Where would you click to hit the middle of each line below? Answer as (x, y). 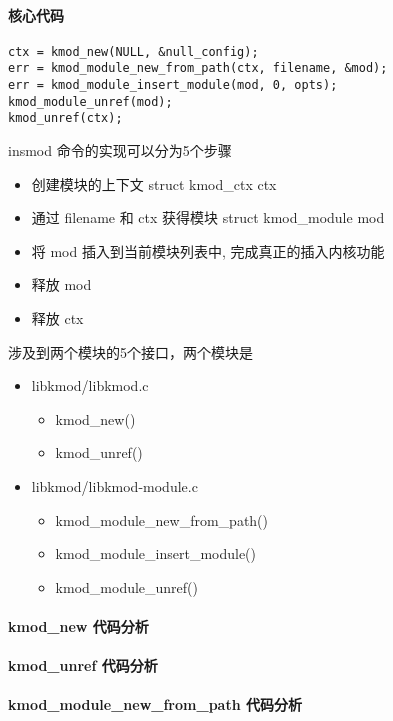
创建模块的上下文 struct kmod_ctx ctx (154, 183)
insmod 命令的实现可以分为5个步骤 (120, 150)
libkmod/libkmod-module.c (114, 486)
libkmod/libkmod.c (90, 385)
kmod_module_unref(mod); (90, 101)
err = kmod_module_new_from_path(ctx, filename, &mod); (198, 68)
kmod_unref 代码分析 (83, 665)
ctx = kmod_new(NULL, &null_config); (133, 51)
